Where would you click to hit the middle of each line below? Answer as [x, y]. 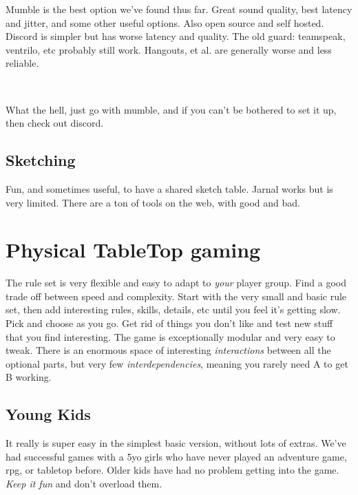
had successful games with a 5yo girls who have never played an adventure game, [176, 456]
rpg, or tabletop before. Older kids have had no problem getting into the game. [172, 470]
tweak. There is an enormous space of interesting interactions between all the [168, 350]
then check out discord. [55, 123]
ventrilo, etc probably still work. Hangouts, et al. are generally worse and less [169, 49]
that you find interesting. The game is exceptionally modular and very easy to [170, 336]
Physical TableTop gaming [133, 250]
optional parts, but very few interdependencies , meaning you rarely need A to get [177, 363]
